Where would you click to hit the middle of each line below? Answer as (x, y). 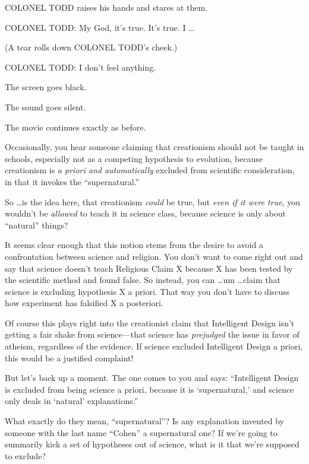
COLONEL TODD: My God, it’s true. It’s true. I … (100, 27)
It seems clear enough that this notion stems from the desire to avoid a (134, 245)
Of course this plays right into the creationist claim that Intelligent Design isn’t (150, 322)
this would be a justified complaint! (69, 357)
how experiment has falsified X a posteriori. (84, 303)
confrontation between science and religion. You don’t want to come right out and (154, 256)
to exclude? (26, 455)
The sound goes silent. (45, 107)
